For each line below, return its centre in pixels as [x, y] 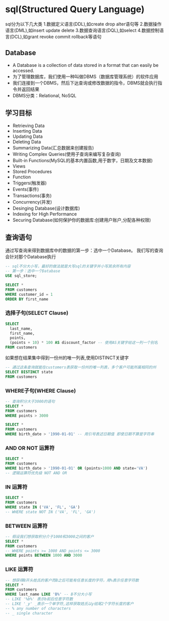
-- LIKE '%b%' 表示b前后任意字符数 [39, 599]
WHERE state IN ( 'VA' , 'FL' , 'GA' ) [43, 507]
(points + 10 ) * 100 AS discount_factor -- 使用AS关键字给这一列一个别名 [84, 343]
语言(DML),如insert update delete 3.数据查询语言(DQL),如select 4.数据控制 [82, 30]
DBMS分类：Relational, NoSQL [44, 95]
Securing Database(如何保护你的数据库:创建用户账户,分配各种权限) [82, 220]
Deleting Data [27, 142]
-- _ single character [29, 613]
